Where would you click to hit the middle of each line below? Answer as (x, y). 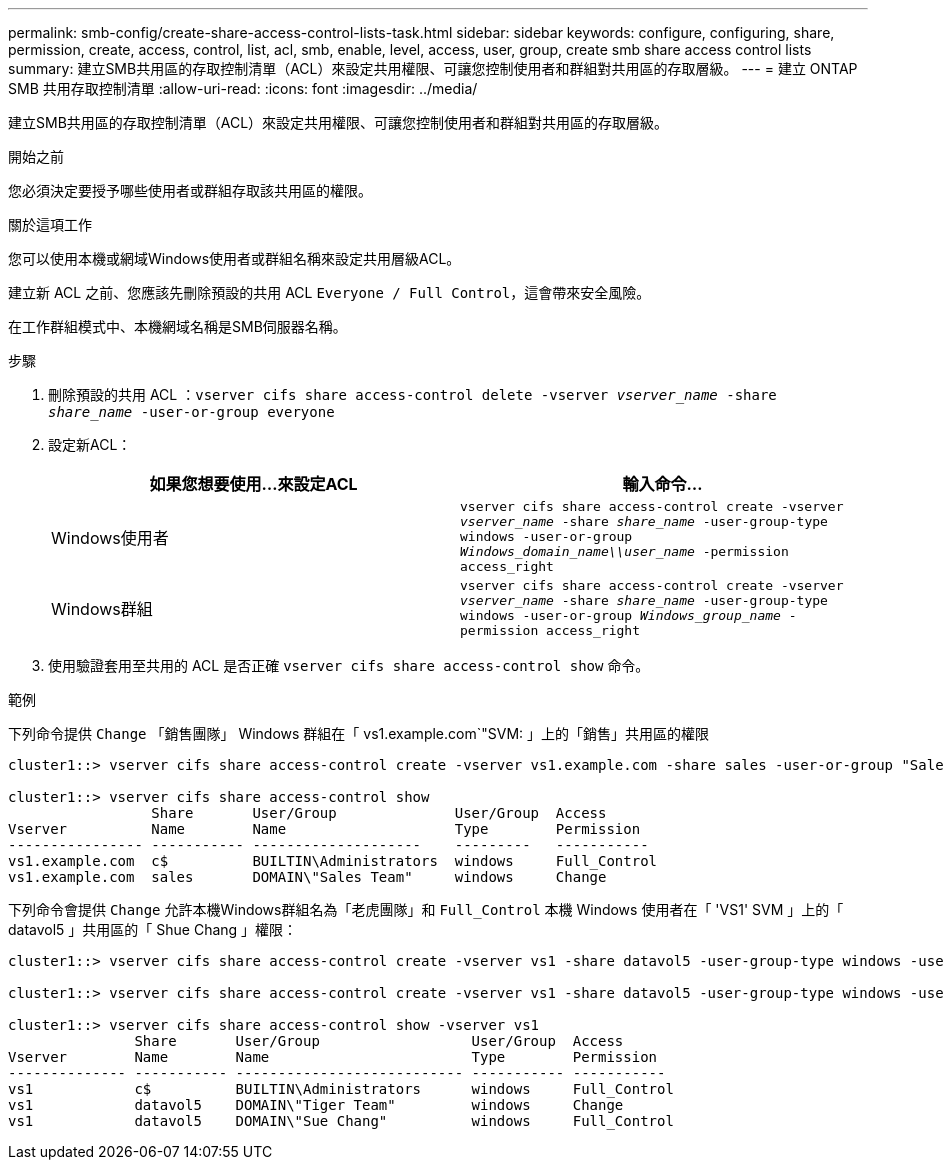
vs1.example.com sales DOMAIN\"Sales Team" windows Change (307, 877)
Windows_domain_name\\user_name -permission (624, 551)
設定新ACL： (90, 444)
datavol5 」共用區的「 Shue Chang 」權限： (153, 929)
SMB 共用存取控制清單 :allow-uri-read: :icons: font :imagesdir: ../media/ (243, 88)
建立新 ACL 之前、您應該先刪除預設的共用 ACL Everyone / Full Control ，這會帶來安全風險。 (329, 292)
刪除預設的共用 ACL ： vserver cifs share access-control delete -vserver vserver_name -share (412, 394)
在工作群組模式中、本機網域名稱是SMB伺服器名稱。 (177, 326)
